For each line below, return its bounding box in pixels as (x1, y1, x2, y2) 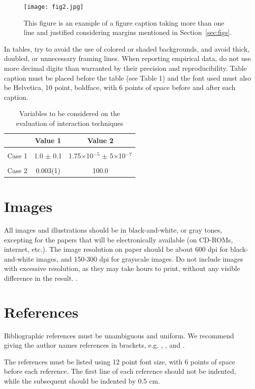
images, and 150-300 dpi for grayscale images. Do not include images (36, 253, 243, 264)
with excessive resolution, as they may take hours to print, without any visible (4, 263, 240, 273)
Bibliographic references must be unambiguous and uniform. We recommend (4, 330, 234, 340)
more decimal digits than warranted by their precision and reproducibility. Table (4, 63, 247, 73)
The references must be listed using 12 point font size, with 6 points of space (4, 356, 235, 366)
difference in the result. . (4, 272, 78, 283)
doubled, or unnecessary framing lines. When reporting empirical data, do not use (4, 53, 251, 63)
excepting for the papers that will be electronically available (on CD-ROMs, (4, 234, 233, 244)
